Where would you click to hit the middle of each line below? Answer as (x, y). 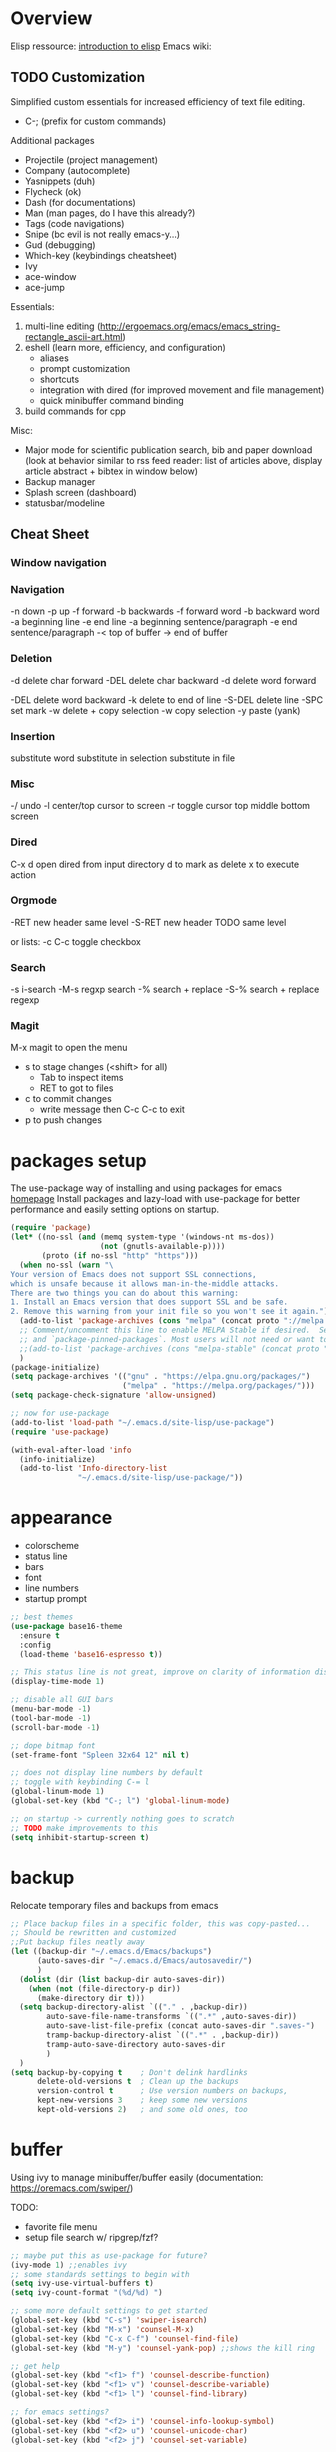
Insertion (33, 736)
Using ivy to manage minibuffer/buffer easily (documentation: (137, 2177)
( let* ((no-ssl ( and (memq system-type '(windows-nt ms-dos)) (142, 1237)
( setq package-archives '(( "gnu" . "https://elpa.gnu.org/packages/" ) (160, 1377)
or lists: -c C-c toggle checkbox (76, 941)
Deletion (31, 659)
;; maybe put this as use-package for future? (109, 2255)
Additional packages (52, 140)
